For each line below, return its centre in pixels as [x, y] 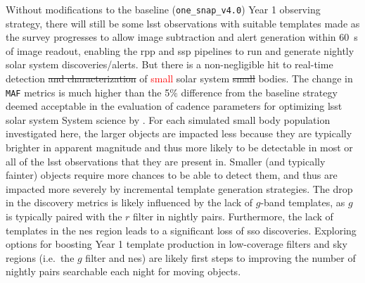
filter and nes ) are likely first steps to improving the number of [220, 257]
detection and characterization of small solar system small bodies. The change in [179, 78]
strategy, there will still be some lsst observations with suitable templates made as [183, 23]
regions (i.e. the [40, 257]
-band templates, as [303, 202]
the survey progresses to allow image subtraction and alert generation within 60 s [182, 37]
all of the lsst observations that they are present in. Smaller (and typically [166, 161]
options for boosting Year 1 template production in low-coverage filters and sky [177, 244]
